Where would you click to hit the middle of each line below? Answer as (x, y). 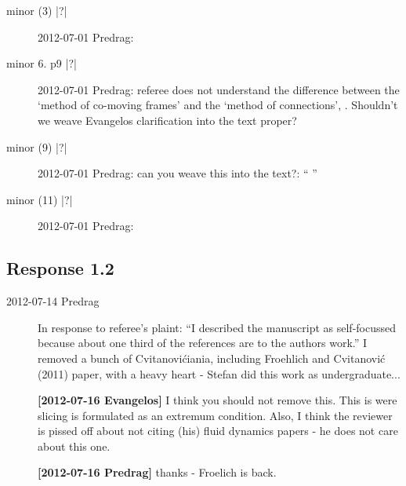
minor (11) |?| (40, 199)
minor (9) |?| (37, 146)
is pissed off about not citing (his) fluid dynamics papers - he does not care (218, 431)
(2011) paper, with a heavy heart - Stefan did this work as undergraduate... (219, 373)
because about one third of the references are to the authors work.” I (203, 343)
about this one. (74, 446)
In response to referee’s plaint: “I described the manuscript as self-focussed (217, 327)
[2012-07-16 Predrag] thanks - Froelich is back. (157, 472)
